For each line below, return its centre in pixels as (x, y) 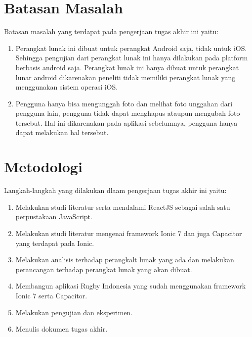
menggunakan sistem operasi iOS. (67, 87)
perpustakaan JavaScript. (54, 217)
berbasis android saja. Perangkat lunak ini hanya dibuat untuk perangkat (127, 67)
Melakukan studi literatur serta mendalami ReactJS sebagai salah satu (123, 207)
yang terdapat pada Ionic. (55, 243)
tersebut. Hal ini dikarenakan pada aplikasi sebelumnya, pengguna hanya (126, 122)
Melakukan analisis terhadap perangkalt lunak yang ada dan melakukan (125, 260)
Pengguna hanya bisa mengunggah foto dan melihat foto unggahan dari (124, 103)
